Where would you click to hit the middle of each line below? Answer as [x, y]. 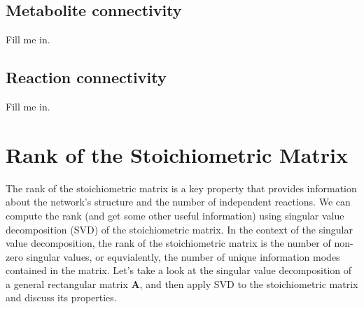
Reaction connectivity [86, 77]
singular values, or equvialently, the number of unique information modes [183, 256]
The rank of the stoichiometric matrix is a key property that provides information [181, 188]
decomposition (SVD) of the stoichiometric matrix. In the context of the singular [179, 229]
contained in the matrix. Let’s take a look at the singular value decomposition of [179, 270]
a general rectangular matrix [67, 283]
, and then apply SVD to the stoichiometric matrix [249, 283]
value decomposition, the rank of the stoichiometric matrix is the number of [168, 243]
